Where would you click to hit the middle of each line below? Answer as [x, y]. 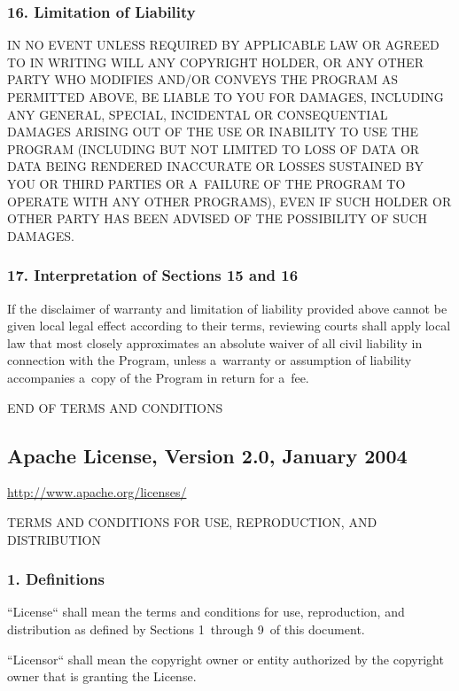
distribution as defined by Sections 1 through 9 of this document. [186, 629]
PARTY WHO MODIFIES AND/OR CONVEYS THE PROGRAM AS [203, 79]
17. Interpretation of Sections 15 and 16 [153, 275]
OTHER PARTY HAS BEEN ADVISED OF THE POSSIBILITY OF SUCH [218, 218]
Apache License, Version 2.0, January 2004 [207, 455]
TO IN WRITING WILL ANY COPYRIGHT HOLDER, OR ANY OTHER [215, 62]
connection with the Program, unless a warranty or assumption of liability [210, 360]
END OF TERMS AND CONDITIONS [115, 407]
